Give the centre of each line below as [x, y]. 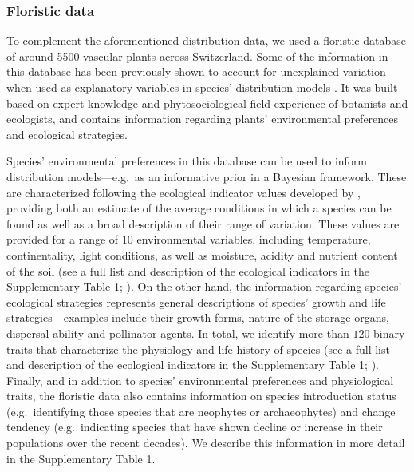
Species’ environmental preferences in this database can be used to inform [187, 161]
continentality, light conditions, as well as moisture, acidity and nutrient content [202, 254]
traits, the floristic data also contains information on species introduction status [201, 396]
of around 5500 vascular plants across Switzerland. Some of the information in [197, 56]
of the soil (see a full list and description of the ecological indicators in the [188, 270]
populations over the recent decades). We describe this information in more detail [206, 443]
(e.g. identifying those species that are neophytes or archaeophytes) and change [201, 411]
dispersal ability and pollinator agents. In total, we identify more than [178, 333]
